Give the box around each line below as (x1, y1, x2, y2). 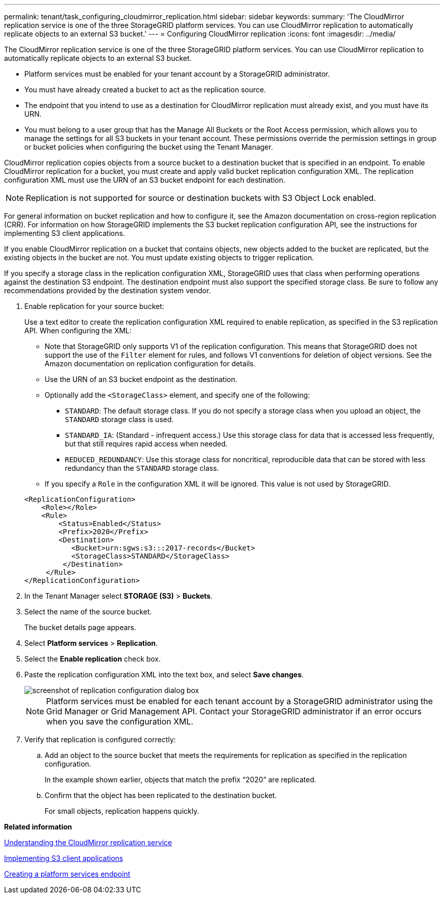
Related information (4, 822, 72, 831)
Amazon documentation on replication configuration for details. (45, 359, 256, 368)
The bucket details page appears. (24, 623, 136, 632)
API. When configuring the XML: (24, 326, 132, 335)
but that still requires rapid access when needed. (65, 439, 228, 448)
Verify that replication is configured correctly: (24, 735, 176, 744)
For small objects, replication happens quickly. (45, 807, 199, 815)
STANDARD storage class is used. (65, 415, 174, 424)
